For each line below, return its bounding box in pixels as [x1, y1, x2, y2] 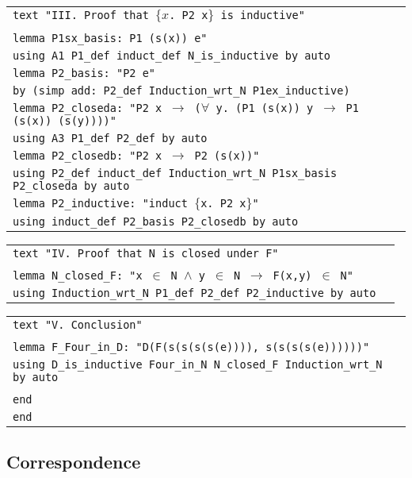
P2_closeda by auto [13, 179, 130, 192]
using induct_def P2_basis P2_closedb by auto [13, 215, 299, 228]
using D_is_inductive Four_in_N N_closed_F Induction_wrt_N [13, 358, 383, 371]
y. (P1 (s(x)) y [216, 102, 314, 114]
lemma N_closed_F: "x [13, 269, 143, 282]
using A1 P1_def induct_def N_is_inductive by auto [13, 49, 331, 62]
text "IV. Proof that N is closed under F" [13, 247, 279, 260]
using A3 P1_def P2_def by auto [13, 132, 208, 145]
